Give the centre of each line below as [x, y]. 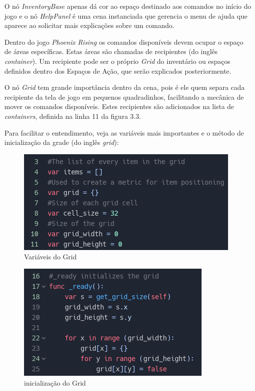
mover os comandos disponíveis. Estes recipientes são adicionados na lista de [119, 106]
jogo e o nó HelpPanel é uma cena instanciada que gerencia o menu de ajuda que [126, 15]
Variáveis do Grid [51, 257]
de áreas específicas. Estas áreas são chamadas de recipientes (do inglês [111, 51]
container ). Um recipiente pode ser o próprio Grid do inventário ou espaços [117, 61]
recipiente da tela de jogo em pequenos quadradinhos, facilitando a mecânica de [124, 97]
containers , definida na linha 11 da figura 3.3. [73, 116]
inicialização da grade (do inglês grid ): [62, 142]
